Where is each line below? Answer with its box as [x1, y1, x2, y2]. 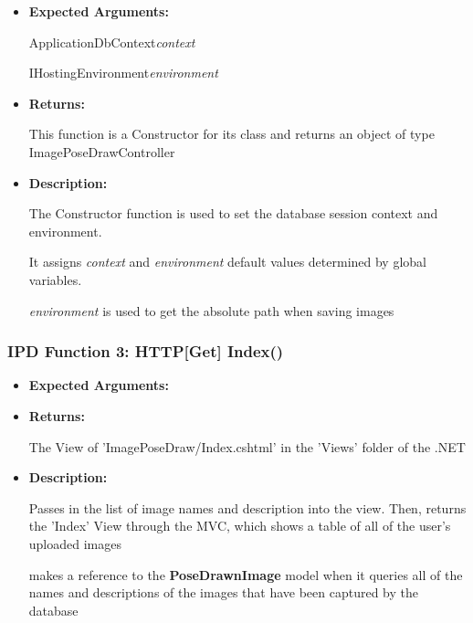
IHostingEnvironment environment [28, 63, 218, 82]
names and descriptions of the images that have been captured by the [28, 583, 418, 602]
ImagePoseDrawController [28, 142, 175, 161]
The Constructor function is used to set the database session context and [28, 204, 438, 223]
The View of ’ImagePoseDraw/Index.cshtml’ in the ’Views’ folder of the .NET [28, 437, 466, 456]
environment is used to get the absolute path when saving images [28, 301, 394, 320]
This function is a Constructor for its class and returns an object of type [28, 124, 435, 143]
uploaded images [28, 533, 121, 553]
